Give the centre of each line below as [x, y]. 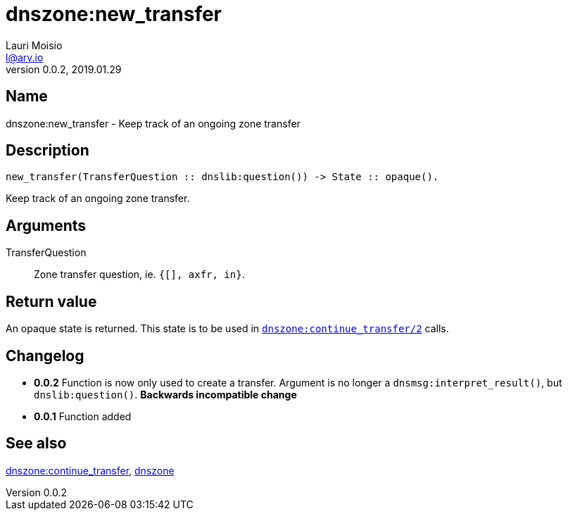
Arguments [46, 225]
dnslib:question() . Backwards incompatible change [165, 394]
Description [48, 151]
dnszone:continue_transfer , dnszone [90, 470]
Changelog [45, 355]
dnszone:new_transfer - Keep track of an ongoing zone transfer [153, 123]
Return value [51, 301]
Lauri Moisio [34, 45]
